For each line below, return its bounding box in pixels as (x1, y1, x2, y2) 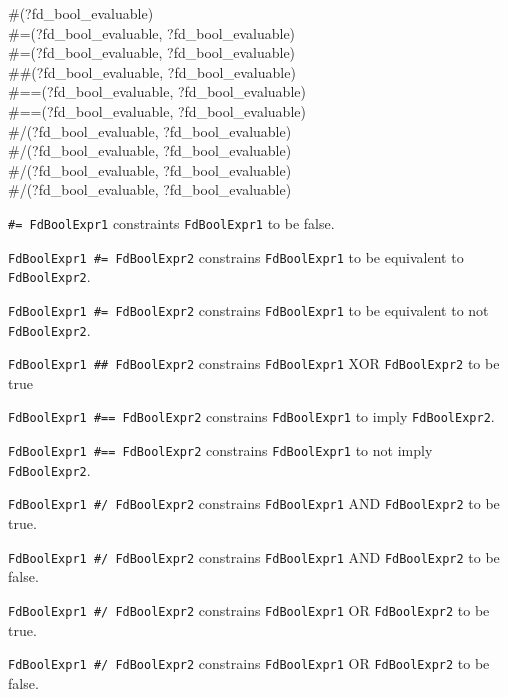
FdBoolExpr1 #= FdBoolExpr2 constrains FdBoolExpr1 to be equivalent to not (8, 299, 489, 320)
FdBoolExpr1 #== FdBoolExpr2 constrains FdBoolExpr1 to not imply (8, 440, 433, 461)
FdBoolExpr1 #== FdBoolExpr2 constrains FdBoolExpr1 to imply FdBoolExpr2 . (8, 406, 495, 427)
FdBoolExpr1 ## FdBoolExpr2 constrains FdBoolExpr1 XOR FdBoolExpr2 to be (8, 353, 500, 374)
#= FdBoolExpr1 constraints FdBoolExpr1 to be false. (8, 212, 335, 233)
